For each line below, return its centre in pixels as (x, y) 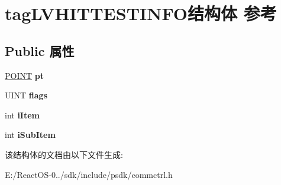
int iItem (22, 115)
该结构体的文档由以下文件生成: (64, 154)
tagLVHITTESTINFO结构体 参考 (141, 13)
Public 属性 (40, 50)
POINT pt (24, 75)
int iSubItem (30, 135)
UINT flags (26, 95)
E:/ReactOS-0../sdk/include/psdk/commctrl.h (89, 174)
